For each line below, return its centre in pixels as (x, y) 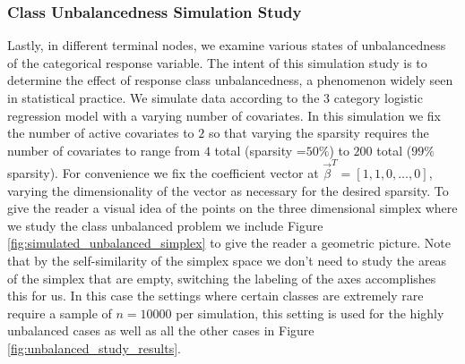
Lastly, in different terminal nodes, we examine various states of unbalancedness (227, 45)
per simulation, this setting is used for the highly (310, 313)
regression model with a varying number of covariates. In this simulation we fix (224, 115)
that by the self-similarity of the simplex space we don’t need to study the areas (227, 261)
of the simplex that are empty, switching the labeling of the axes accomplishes (222, 278)
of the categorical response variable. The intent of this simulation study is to (217, 62)
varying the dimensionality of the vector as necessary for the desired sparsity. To (228, 190)
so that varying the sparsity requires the (319, 133)
